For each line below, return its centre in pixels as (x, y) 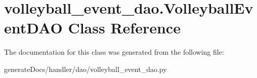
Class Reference (124, 28)
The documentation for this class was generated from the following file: (114, 52)
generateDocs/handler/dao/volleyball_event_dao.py (85, 69)
